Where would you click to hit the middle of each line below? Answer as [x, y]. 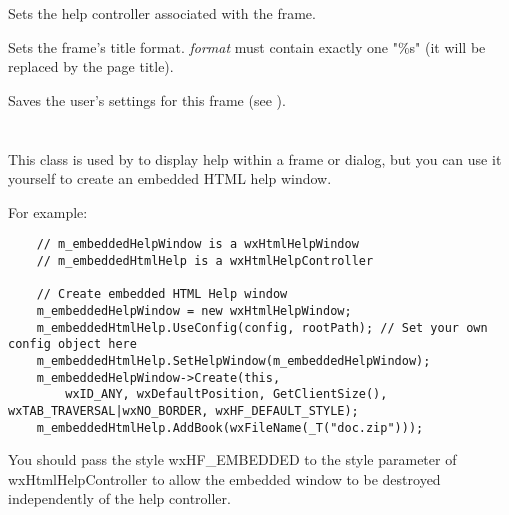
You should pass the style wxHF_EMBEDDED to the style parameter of [232, 459]
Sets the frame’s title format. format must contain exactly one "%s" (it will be [247, 46]
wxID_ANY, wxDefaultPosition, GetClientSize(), [226, 394]
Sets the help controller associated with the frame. [162, 13]
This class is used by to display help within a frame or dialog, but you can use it [255, 158]
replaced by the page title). [91, 66]
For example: [48, 211]
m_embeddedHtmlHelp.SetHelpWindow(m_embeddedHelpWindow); [233, 360]
